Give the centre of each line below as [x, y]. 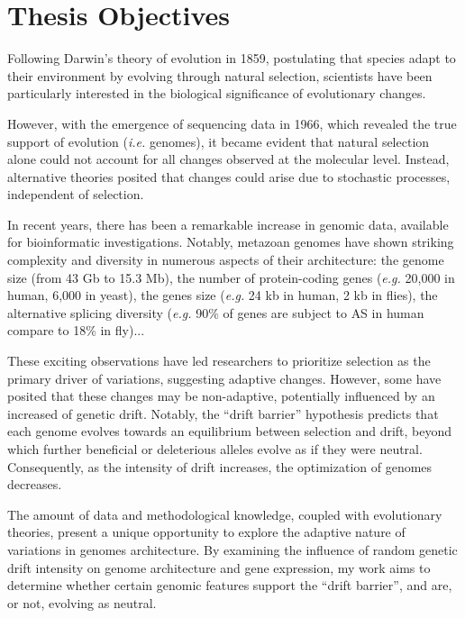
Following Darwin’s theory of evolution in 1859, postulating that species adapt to [232, 58]
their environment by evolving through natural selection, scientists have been [220, 75]
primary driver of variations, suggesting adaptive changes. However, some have [224, 378]
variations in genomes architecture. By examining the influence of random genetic [232, 549]
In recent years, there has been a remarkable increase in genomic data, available [228, 224]
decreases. [35, 484]
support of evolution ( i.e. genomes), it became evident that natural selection [219, 141]
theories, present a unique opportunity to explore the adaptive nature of [206, 532]
